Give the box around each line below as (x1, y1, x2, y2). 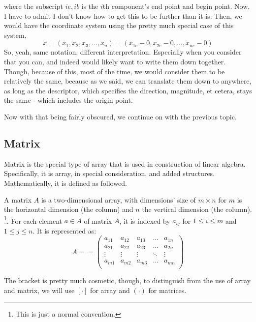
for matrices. (148, 285, 187, 295)
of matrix (84, 215, 112, 226)
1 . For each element (4, 214, 63, 226)
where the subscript (4, 1, 64, 11)
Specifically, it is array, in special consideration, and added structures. (4, 168, 215, 178)
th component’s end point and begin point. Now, (102, 1, 250, 11)
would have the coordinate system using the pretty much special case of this (4, 20, 234, 30)
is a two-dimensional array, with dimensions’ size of (41, 194, 196, 205)
